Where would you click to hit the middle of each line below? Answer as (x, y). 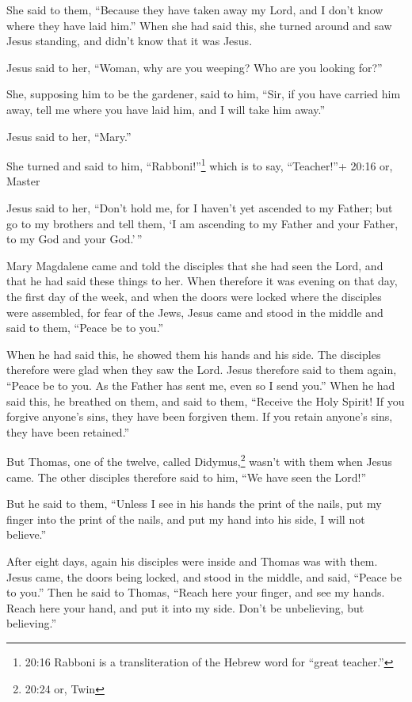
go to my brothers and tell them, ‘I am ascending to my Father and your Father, (202, 223)
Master (23, 181)
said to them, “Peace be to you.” (85, 328)
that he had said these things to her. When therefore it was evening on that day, (202, 281)
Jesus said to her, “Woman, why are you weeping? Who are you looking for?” (195, 67)
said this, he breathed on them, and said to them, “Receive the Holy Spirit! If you (206, 401)
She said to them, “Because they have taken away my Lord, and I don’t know (195, 10)
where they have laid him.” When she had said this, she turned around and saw (199, 25)
